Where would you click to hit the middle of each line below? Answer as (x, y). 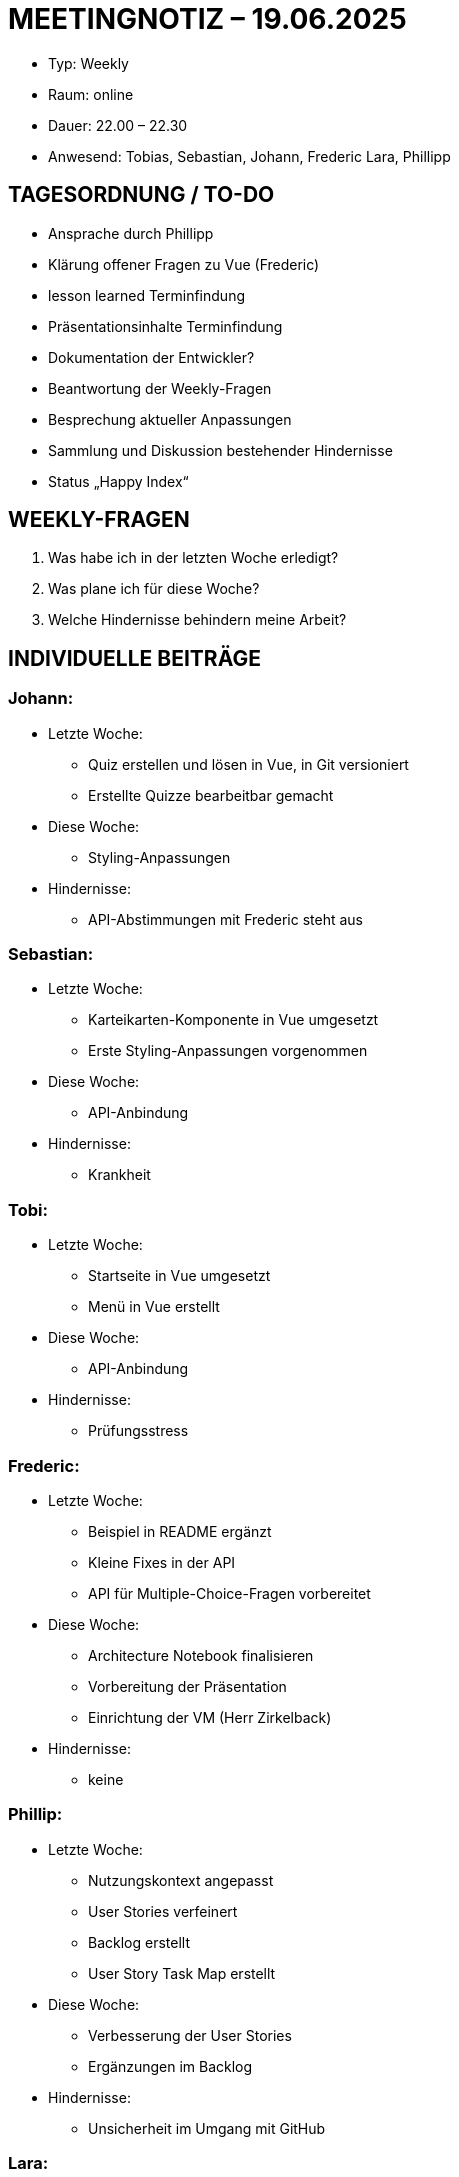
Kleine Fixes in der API (162, 1562)
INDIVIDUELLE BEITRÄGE (134, 658)
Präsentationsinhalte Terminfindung (165, 326)
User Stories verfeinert (163, 1911)
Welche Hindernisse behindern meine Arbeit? (197, 620)
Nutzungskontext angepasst (181, 1880)
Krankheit (119, 1175)
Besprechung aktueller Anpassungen (170, 419)
